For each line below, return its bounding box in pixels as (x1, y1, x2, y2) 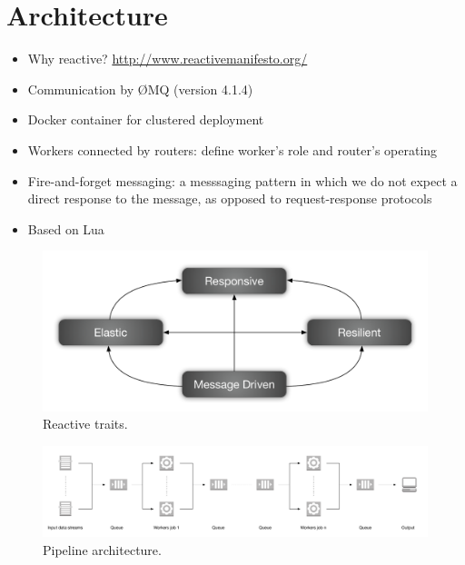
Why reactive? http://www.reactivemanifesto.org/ (27, 49, 308, 68)
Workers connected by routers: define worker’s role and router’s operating (27, 140, 438, 159)
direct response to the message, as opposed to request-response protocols (27, 189, 432, 208)
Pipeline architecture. (43, 540, 162, 560)
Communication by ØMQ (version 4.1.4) (27, 79, 253, 98)
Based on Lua (27, 219, 104, 238)
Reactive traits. (43, 414, 128, 433)
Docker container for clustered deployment (27, 110, 264, 129)
